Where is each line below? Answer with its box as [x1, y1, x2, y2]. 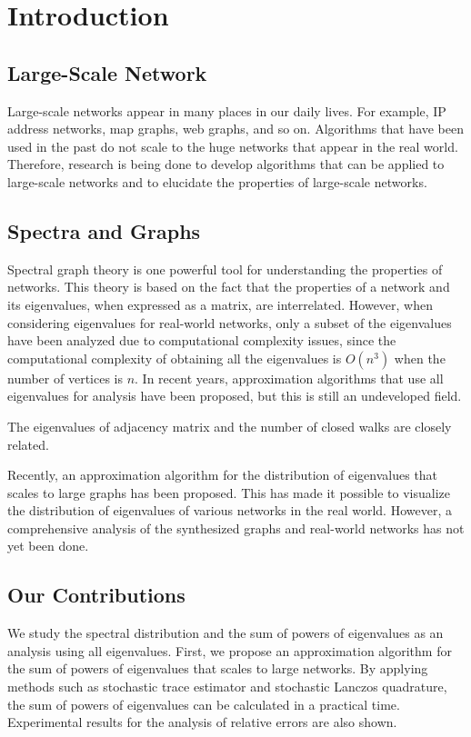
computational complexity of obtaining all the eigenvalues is [7, 348, 342, 367]
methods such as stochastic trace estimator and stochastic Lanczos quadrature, [7, 677, 447, 696]
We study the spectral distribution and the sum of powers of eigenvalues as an [7, 623, 444, 642]
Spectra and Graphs [7, 216, 201, 244]
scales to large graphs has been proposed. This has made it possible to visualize [7, 483, 450, 502]
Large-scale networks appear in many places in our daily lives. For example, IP [7, 101, 446, 120]
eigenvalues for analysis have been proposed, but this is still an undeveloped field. [7, 386, 462, 405]
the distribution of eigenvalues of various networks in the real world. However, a [7, 501, 452, 520]
